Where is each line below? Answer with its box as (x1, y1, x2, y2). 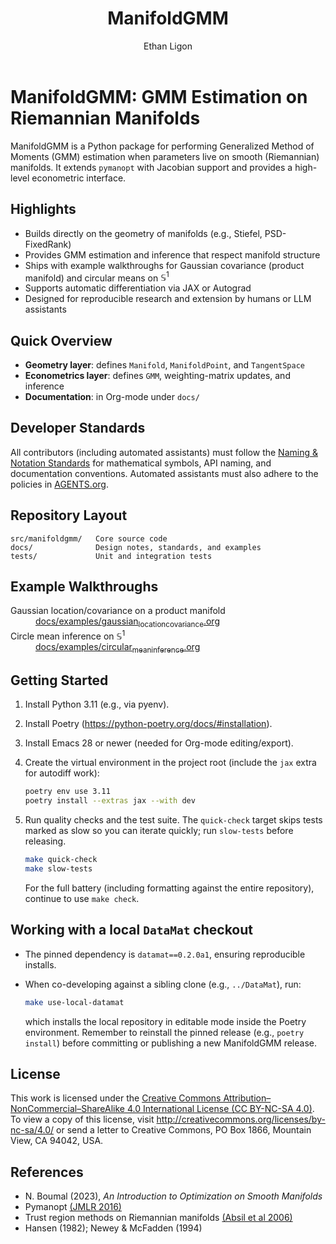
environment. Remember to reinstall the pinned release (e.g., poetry (24, 1026, 305, 1038)
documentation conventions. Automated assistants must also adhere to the (10, 467, 319, 479)
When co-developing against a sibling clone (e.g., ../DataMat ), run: (24, 978, 302, 990)
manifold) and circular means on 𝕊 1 (24, 270, 170, 284)
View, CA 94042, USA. (10, 1135, 104, 1147)
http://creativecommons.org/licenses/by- (156, 1113, 326, 1126)
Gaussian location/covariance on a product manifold (10, 605, 226, 617)
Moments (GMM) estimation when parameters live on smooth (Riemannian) (10, 150, 320, 162)
